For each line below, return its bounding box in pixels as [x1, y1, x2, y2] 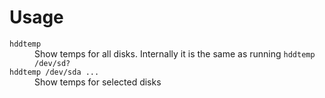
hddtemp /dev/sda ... [9, 67, 100, 77]
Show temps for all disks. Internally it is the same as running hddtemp [34, 47, 316, 60]
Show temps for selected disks [34, 76, 162, 88]
